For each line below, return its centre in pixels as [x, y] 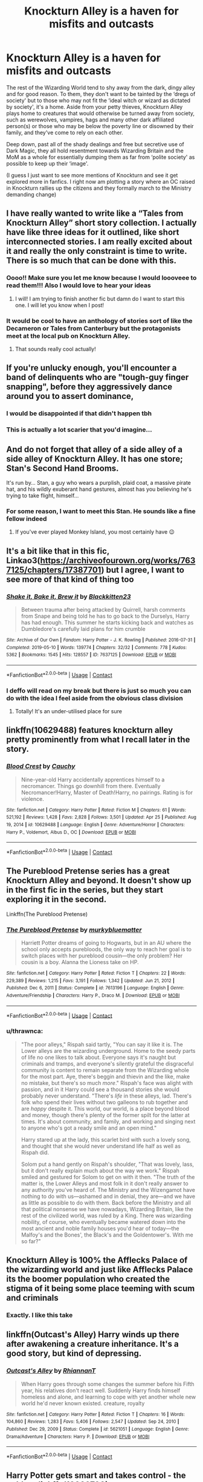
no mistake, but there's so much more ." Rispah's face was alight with [107, 1082]
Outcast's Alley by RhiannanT [51, 1371]
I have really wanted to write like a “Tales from [95, 214]
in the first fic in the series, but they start [85, 890]
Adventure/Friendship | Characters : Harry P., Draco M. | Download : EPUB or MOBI [93, 995]
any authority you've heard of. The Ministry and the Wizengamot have [108, 1189]
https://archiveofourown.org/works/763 [118, 560]
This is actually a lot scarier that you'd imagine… [79, 430]
